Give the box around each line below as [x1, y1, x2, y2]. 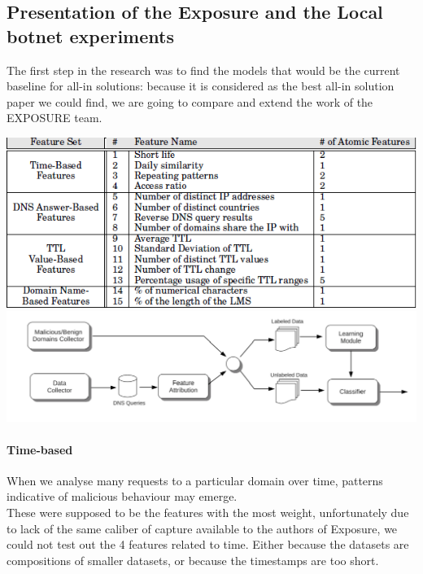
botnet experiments [7, 23, 174, 48]
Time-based [7, 440, 73, 458]
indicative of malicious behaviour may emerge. [7, 488, 238, 505]
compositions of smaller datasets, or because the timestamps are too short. [7, 551, 379, 568]
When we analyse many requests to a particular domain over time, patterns [7, 471, 383, 489]
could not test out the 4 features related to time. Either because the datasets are [7, 536, 409, 553]
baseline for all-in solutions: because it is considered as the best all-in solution [7, 77, 395, 94]
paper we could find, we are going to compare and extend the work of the [7, 93, 373, 110]
